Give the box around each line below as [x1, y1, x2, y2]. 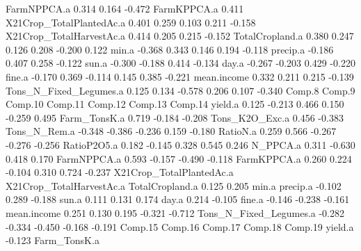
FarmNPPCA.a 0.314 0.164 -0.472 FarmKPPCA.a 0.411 [6, 1, 244, 15]
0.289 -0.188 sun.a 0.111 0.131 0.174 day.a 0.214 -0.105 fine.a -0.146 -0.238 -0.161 [6, 192, 350, 207]
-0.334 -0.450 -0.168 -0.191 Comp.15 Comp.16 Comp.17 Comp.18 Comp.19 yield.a [6, 219, 354, 234]
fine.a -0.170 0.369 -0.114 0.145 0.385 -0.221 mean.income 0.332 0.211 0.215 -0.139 [6, 69, 354, 83]
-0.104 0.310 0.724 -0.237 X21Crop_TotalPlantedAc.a [6, 165, 234, 179]
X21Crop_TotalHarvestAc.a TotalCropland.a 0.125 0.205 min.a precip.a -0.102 [6, 178, 342, 193]
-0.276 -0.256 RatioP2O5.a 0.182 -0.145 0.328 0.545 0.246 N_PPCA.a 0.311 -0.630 [6, 137, 355, 152]
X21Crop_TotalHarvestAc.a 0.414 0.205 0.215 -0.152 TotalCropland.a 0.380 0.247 [6, 29, 354, 43]
